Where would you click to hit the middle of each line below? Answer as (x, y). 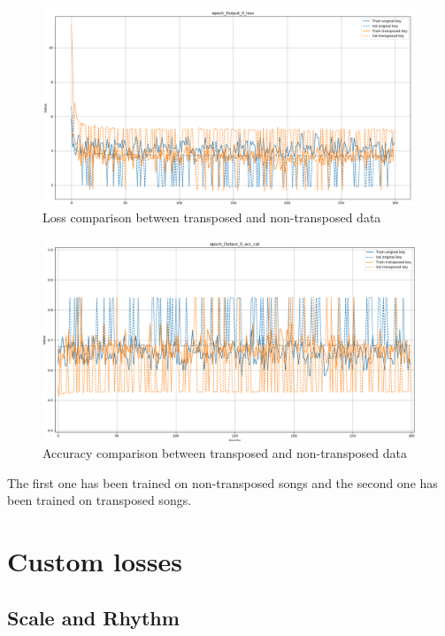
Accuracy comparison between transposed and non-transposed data (225, 453)
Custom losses (95, 561)
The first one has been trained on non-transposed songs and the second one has (222, 482)
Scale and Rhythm (93, 617)
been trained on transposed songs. (100, 500)
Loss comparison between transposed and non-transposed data (212, 217)
